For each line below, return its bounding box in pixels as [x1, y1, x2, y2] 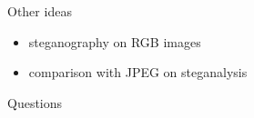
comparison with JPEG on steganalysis [28, 63, 248, 82]
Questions [7, 93, 63, 112]
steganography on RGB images [28, 32, 201, 51]
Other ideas [7, 2, 72, 20]
